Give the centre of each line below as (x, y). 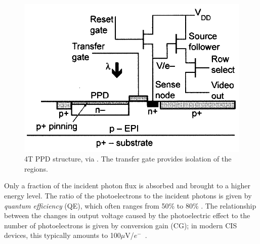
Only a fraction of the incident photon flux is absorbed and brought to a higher (127, 186)
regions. (36, 168)
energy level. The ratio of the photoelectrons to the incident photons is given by (128, 195)
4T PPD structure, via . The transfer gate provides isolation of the (128, 159)
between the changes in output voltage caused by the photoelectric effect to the (127, 215)
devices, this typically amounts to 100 (62, 235)
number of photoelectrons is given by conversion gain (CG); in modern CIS (121, 225)
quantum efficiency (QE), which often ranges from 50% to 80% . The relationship (130, 205)
